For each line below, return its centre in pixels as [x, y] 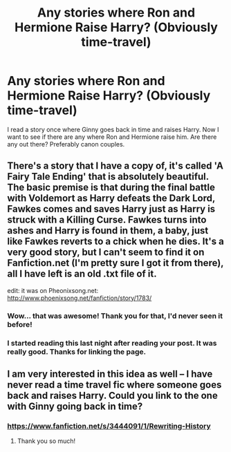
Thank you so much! [46, 441]
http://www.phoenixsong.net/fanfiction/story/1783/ [80, 298]
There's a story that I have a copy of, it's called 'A [115, 166]
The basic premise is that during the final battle [111, 188]
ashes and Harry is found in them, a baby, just [108, 230]
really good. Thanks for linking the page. [77, 352]
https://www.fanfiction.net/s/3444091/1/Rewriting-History [109, 426]
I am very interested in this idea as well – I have [110, 374]
